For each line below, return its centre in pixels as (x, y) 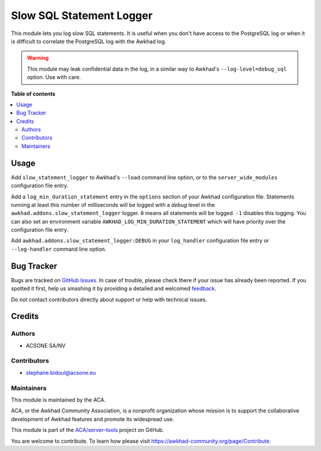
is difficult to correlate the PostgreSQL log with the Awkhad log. (89, 41)
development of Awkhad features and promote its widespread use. (93, 419)
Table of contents (33, 94)
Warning (38, 58)
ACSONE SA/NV (46, 345)
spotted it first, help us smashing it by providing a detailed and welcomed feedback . (114, 289)
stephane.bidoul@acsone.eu (61, 373)
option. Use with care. (54, 77)
